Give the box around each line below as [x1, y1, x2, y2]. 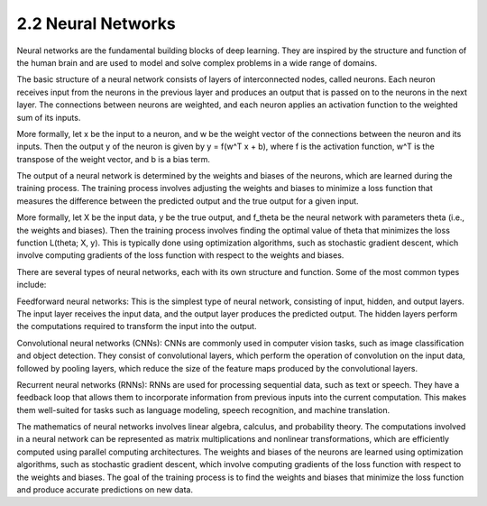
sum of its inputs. [16, 112, 81, 123]
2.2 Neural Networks [16, 14, 176, 33]
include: [16, 280, 47, 290]
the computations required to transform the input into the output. [16, 321, 257, 332]
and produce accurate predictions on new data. [16, 484, 194, 495]
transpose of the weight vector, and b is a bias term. [16, 153, 211, 164]
